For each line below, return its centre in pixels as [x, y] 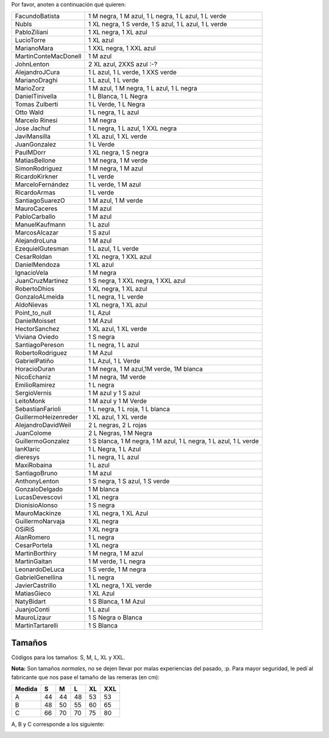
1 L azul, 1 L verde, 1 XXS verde [132, 72]
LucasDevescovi [39, 497]
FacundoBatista [37, 16]
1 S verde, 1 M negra [117, 569]
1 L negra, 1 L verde [116, 297]
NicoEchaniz [33, 377]
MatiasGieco [33, 594]
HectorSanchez [37, 329]
